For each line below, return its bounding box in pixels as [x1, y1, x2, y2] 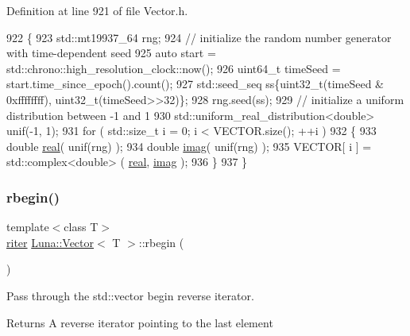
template [6, 218, 49, 235]
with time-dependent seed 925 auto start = [6, 44, 216, 61]
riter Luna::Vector [6, 234, 95, 250]
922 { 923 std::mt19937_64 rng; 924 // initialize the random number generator [6, 29, 392, 45]
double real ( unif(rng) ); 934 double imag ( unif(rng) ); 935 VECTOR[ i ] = [6, 137, 372, 154]
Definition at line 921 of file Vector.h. [6, 2, 188, 18]
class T [64, 218, 99, 235]
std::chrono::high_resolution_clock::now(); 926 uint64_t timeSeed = [6, 60, 341, 76]
